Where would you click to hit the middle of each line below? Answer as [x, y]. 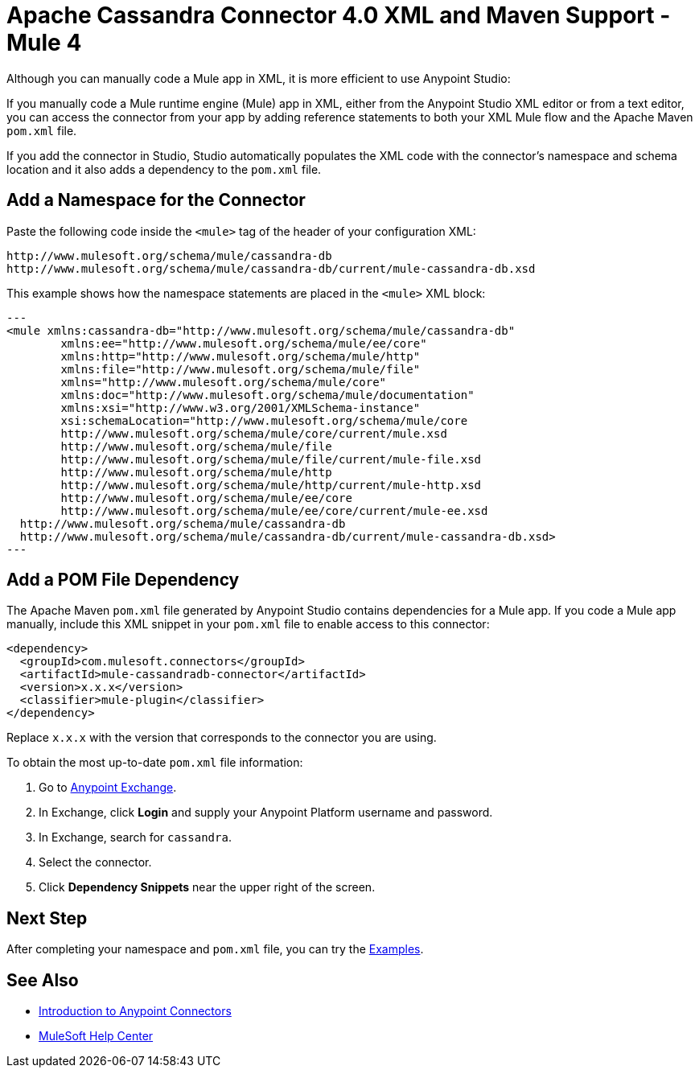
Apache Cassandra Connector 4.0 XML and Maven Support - [339, 15]
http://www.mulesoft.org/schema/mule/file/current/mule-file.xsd [271, 459]
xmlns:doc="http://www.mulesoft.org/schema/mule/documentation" [267, 395]
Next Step [47, 918]
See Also [43, 980]
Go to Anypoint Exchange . [108, 788]
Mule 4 [44, 43]
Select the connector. [95, 862]
